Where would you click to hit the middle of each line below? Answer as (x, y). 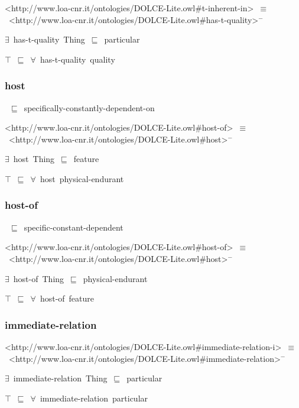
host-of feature (67, 298)
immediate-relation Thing (60, 378)
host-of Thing (39, 278)
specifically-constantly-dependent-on (89, 107)
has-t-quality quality (77, 59)
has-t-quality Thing (49, 39)
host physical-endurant (82, 178)
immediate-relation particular (94, 398)
